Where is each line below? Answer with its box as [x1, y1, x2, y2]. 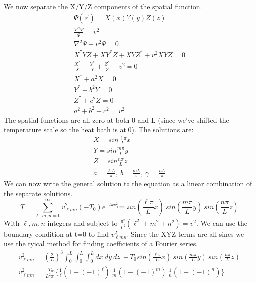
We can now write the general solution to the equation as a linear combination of [4, 178, 252, 189]
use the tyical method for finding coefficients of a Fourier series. [4, 238, 198, 249]
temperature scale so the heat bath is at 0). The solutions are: [4, 124, 194, 135]
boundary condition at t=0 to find [4, 228, 109, 239]
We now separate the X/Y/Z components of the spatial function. [4, 1, 202, 11]
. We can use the [196, 217, 247, 228]
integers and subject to [47, 217, 118, 228]
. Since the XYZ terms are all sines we [127, 228, 244, 239]
